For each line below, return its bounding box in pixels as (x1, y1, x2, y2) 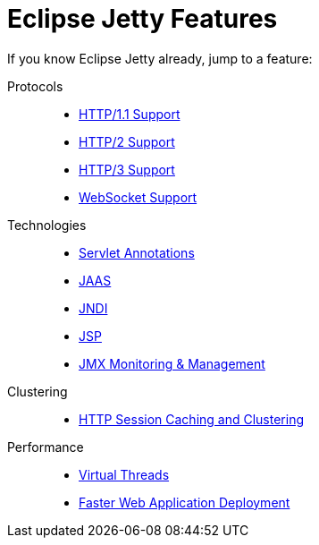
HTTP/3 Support (79, 161, 175, 177)
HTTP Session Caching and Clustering (79, 411, 305, 427)
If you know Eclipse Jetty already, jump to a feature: (7, 50, 313, 66)
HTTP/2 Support (79, 133, 175, 149)
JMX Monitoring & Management (79, 355, 265, 371)
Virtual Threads (79, 466, 170, 482)
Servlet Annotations (79, 244, 195, 260)
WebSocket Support (79, 189, 197, 205)
